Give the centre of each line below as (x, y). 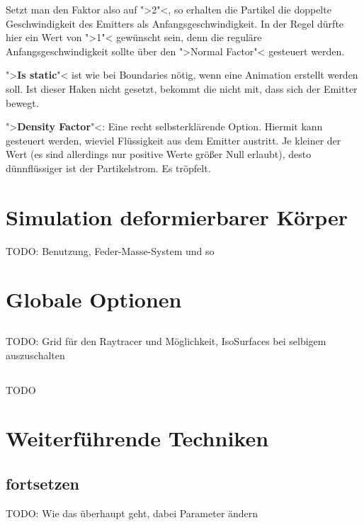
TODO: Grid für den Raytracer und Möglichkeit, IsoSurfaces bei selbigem (166, 341)
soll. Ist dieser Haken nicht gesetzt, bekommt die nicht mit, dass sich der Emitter (182, 88)
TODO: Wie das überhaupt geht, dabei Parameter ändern (132, 513)
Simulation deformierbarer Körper (177, 216)
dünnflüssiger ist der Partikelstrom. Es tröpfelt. (108, 168)
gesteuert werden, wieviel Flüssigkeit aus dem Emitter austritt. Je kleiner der (174, 140)
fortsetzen (42, 483)
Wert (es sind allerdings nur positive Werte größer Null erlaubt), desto (159, 154)
